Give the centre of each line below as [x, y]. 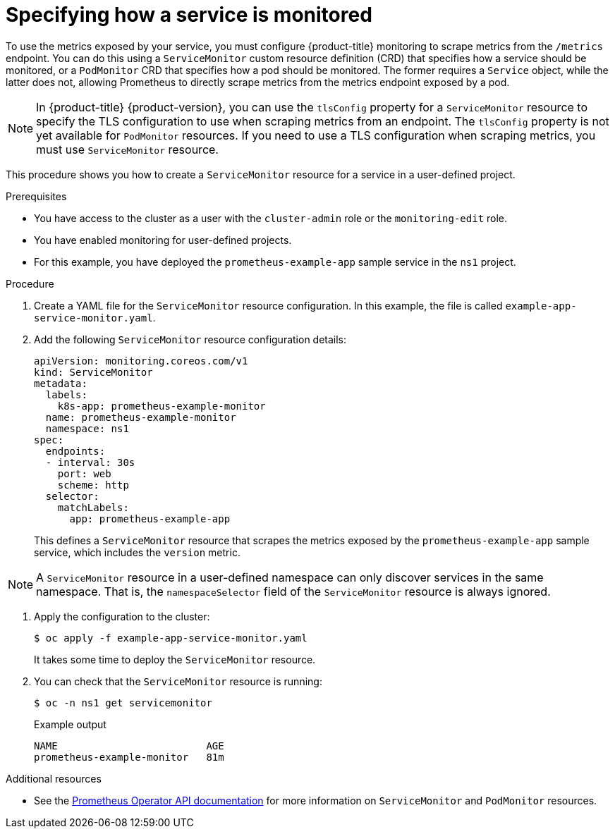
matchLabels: [93, 507]
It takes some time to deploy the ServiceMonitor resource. [175, 659]
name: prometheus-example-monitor [141, 417]
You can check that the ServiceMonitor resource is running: [178, 681]
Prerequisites [36, 196]
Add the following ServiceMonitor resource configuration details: [190, 339]
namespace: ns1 [87, 428]
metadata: [61, 383]
